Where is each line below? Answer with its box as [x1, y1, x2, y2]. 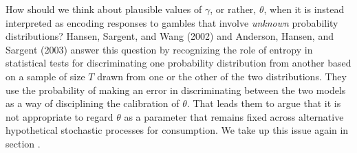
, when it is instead [263, 2, 345, 16]
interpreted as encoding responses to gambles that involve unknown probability [6, 15, 338, 30]
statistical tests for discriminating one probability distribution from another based [6, 56, 351, 70]
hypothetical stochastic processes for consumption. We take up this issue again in [6, 123, 349, 137]
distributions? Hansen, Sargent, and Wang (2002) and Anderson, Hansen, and [6, 29, 334, 43]
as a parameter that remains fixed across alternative [124, 109, 344, 123]
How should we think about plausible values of [6, 2, 202, 16]
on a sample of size [6, 69, 85, 83]
